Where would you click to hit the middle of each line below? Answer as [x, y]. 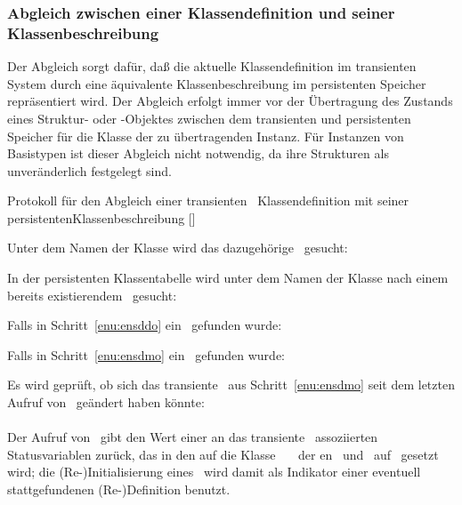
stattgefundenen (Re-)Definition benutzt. [119, 489]
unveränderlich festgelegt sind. [89, 170]
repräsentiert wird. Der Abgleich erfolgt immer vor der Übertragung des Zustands [230, 101]
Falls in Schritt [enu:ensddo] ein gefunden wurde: [145, 325]
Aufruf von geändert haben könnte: [106, 402]
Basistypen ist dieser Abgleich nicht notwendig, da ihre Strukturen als [198, 153]
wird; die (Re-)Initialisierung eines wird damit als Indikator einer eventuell [214, 472]
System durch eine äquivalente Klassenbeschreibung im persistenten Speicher [217, 83]
